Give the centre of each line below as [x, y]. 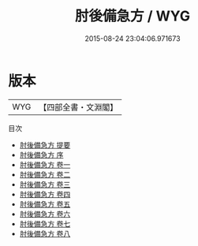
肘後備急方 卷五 [45, 204]
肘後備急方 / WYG [133, 16]
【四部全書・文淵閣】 [78, 107]
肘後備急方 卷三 [45, 184]
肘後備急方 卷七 [45, 224]
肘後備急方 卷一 [45, 164]
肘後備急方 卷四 [45, 194]
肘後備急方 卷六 [45, 214]
